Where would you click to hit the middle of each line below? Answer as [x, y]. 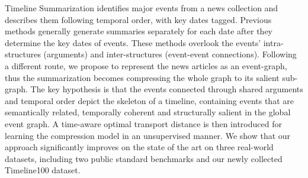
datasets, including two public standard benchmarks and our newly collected [144, 158]
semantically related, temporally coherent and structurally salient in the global [148, 112]
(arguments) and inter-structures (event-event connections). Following [170, 54]
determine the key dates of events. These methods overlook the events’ [133, 42]
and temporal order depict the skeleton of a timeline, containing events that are [149, 100]
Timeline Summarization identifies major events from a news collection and [142, 8]
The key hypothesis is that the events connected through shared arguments [167, 89]
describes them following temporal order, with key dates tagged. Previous [138, 19]
